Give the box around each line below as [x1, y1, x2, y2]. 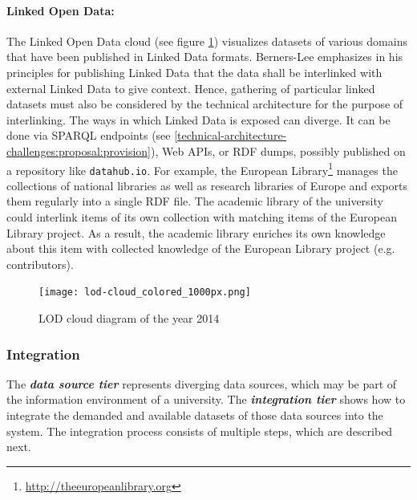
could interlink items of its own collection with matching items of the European [6, 209, 398, 226]
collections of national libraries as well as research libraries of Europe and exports [6, 177, 407, 193]
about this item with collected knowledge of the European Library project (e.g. [6, 240, 395, 257]
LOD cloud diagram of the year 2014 [38, 310, 220, 327]
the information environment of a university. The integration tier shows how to [6, 391, 406, 408]
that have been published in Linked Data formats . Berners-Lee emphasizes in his [6, 48, 403, 65]
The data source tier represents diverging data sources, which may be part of [6, 375, 397, 392]
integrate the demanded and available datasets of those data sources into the [6, 407, 383, 424]
